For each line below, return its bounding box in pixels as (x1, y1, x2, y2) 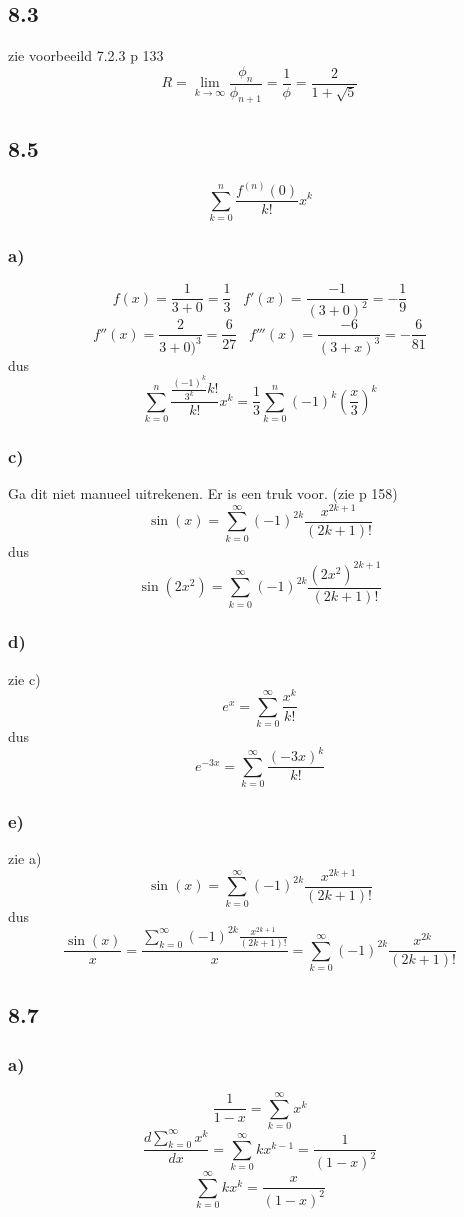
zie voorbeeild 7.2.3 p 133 (8, 45, 164, 66)
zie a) (8, 848, 42, 869)
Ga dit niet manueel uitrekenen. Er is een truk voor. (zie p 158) (8, 483, 398, 504)
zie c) (8, 668, 41, 689)
